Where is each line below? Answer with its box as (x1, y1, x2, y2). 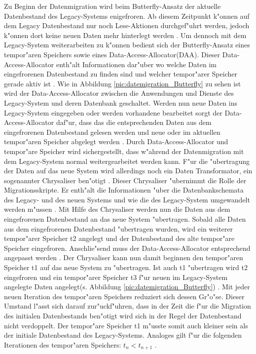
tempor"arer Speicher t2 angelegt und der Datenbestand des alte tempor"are (4, 233, 235, 243)
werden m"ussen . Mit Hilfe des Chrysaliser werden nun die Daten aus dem (4, 204, 230, 214)
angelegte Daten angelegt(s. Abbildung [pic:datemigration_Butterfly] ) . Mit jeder (4, 281, 250, 292)
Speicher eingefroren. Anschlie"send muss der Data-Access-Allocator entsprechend (4, 242, 251, 253)
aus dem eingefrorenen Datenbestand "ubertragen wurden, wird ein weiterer (4, 223, 233, 234)
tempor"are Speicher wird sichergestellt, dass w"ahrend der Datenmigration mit (4, 146, 244, 156)
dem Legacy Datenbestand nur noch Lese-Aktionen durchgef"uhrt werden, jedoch (4, 20, 250, 31)
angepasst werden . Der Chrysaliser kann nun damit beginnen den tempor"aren (4, 252, 243, 263)
